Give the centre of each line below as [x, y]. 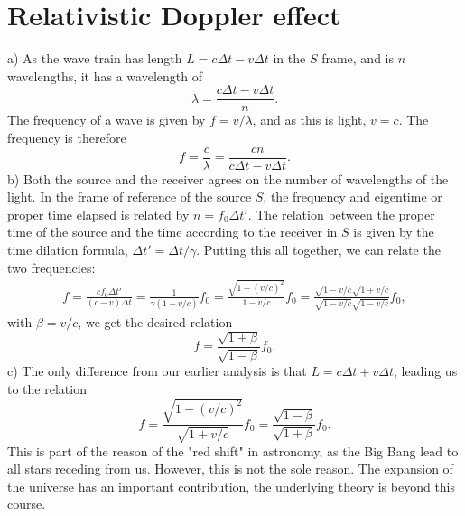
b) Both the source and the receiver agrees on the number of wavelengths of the [228, 178]
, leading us [426, 371]
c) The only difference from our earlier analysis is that [157, 371]
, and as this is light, [309, 120]
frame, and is [358, 58]
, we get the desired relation [155, 321]
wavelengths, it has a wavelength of [105, 75]
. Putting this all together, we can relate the [318, 249]
